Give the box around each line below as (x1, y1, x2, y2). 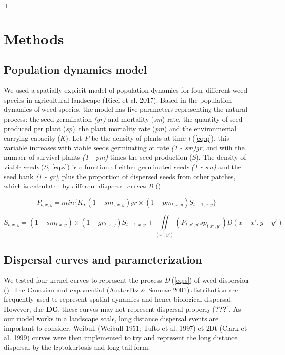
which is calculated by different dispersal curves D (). (4, 181, 163, 191)
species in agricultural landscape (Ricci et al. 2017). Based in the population (4, 94, 232, 104)
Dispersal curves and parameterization (4, 252, 202, 267)
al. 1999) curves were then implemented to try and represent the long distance (4, 332, 238, 342)
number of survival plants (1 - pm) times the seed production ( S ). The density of (4, 152, 246, 162)
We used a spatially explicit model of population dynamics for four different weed (4, 85, 247, 95)
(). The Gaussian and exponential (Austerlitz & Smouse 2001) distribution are (4, 284, 238, 294)
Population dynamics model (4, 62, 147, 77)
